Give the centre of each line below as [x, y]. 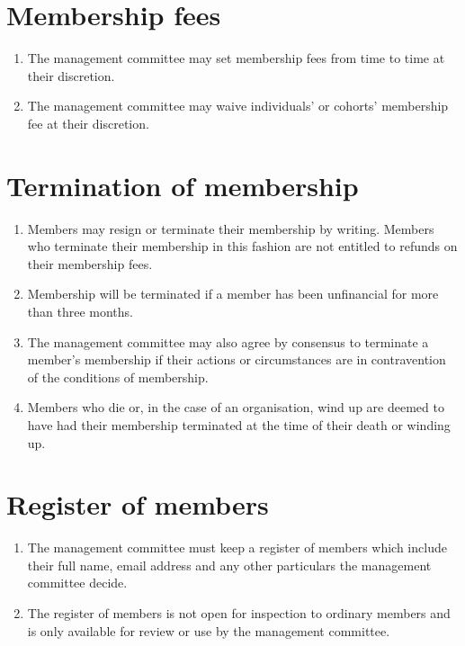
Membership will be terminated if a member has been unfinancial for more [233, 294]
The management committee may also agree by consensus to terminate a [228, 341]
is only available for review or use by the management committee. [209, 630]
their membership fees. [90, 263]
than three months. [80, 311]
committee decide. [77, 583]
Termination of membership [183, 185]
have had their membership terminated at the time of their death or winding [239, 424]
